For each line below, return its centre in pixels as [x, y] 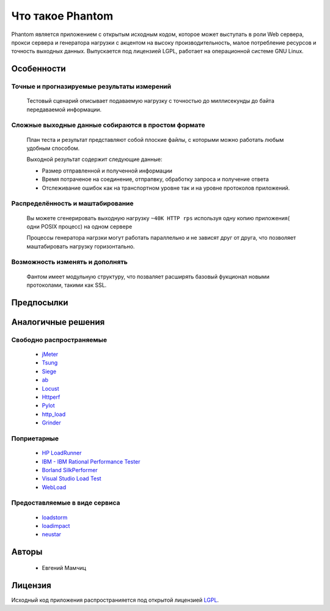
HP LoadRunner [62, 453]
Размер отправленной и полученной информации [107, 171]
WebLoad [54, 487]
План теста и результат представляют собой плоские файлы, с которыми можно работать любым [155, 139]
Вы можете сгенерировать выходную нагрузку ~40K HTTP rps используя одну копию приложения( [158, 218]
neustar [51, 535]
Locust [50, 388]
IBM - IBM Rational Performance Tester [91, 461]
